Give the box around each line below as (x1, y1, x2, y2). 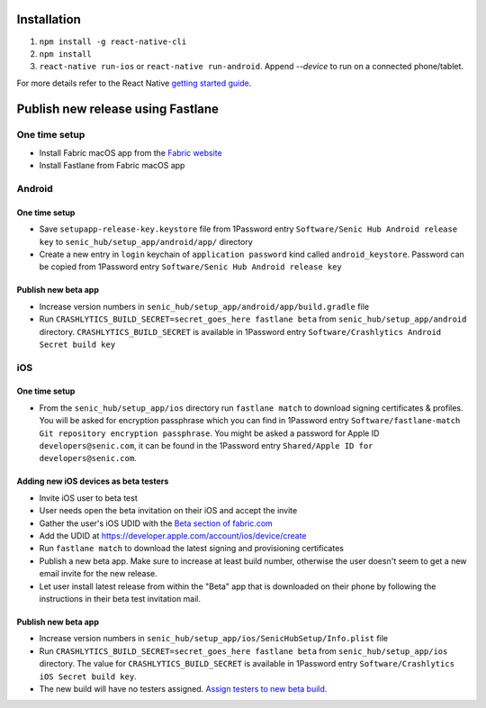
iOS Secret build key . (39, 671, 137, 682)
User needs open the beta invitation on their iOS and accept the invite (39, 505, 298, 516)
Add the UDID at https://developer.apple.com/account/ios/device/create (39, 531, 307, 540)
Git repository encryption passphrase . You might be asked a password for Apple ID (39, 428, 380, 439)
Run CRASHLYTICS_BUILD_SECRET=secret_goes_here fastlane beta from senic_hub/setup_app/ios (39, 645, 448, 657)
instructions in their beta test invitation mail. (39, 593, 202, 604)
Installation (16, 12, 81, 27)
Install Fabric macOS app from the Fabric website (39, 147, 222, 158)
